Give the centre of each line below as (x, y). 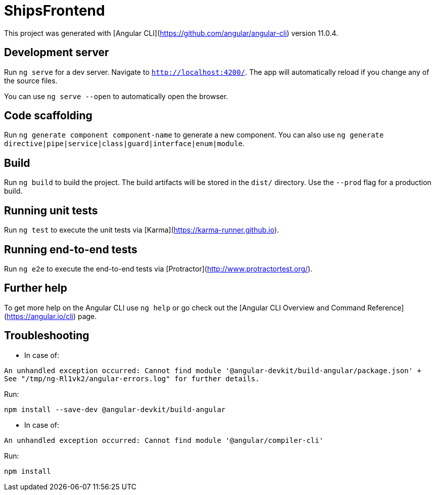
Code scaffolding (48, 116)
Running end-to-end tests (71, 249)
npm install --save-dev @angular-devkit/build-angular (115, 409)
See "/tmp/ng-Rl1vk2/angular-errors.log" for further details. (132, 378)
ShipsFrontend (55, 11)
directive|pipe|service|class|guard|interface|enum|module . (125, 144)
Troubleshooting (47, 336)
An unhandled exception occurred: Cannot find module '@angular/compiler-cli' (164, 440)
